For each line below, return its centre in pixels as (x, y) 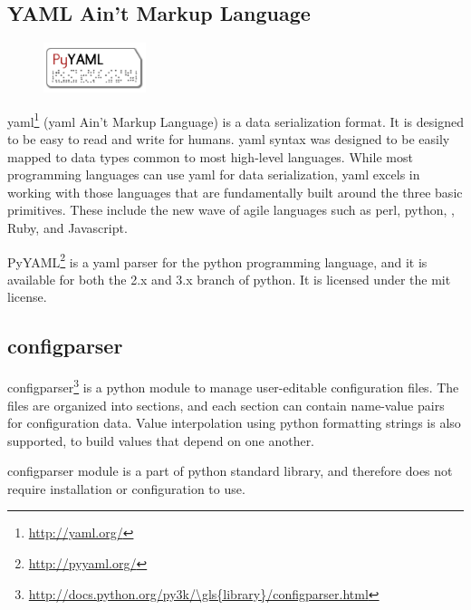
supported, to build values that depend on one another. (161, 440)
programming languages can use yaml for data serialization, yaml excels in (214, 174)
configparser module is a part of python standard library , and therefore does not (230, 471)
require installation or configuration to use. (126, 488)
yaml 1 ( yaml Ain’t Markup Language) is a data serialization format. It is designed (235, 120)
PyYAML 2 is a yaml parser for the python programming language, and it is (217, 260)
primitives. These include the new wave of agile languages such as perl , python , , (231, 210)
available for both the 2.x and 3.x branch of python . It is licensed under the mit (229, 279)
